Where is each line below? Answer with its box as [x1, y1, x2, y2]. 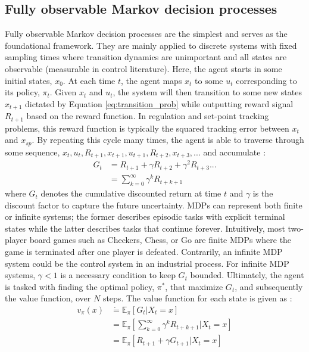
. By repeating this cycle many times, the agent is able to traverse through [32, 133, 304, 146]
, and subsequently [235, 280, 303, 292]
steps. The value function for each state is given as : [102, 292, 292, 304]
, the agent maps [121, 74, 182, 86]
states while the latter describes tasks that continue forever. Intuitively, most [5, 222, 285, 234]
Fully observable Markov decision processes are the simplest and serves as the [5, 27, 288, 40]
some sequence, [5, 145, 60, 158]
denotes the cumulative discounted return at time [40, 187, 221, 200]
